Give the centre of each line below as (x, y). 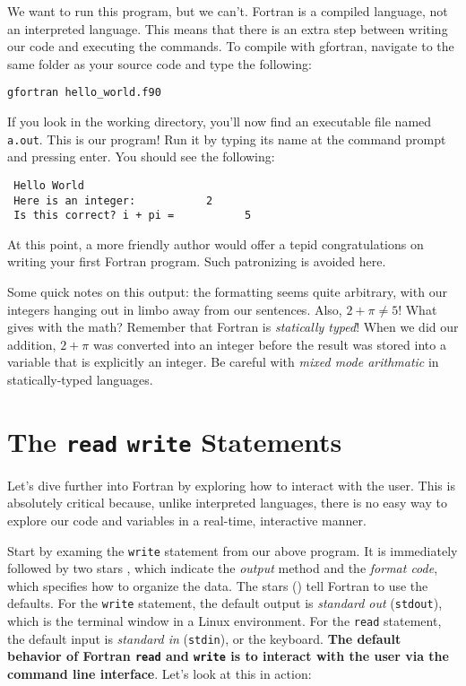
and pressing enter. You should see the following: (141, 156)
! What (418, 309)
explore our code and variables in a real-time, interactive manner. (187, 521)
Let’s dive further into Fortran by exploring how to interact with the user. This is (231, 485)
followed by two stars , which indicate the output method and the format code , (223, 568)
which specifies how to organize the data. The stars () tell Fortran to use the (218, 585)
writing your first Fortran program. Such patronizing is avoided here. (197, 261)
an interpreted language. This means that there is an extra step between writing (228, 28)
